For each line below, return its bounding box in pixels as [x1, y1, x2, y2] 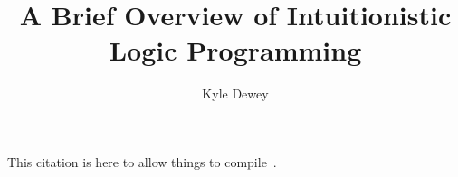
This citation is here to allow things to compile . [7, 152, 277, 171]
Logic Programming [109, 32, 362, 69]
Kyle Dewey [202, 84, 269, 103]
